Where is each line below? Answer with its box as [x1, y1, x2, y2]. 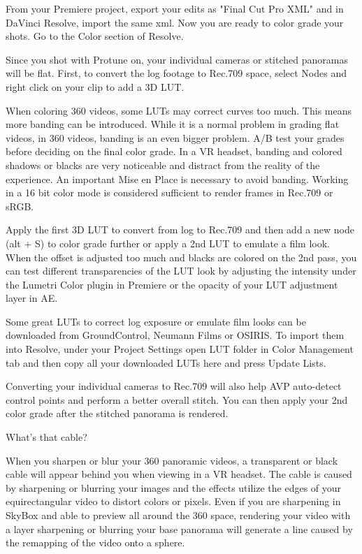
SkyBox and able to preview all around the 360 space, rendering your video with [6, 508, 351, 522]
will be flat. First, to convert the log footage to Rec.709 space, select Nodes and [6, 66, 347, 80]
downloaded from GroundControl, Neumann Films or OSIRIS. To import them [6, 328, 345, 342]
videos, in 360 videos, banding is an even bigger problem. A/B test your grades [6, 130, 345, 145]
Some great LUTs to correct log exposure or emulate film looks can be [6, 314, 306, 328]
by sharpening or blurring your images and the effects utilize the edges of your [6, 480, 342, 495]
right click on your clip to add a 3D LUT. [6, 79, 184, 94]
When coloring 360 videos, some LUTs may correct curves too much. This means [6, 103, 352, 117]
